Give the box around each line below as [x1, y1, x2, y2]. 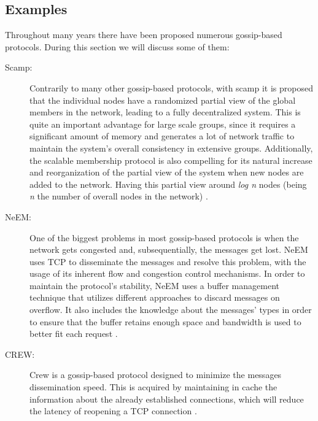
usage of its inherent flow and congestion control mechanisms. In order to [29, 267, 305, 280]
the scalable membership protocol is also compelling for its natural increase [29, 153, 312, 166]
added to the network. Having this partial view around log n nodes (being [29, 177, 307, 190]
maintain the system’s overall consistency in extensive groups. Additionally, [29, 141, 313, 154]
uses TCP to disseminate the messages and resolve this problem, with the [29, 255, 306, 268]
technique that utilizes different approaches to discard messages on [29, 291, 280, 304]
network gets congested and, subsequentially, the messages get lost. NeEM [29, 243, 308, 256]
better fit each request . [29, 327, 118, 340]
